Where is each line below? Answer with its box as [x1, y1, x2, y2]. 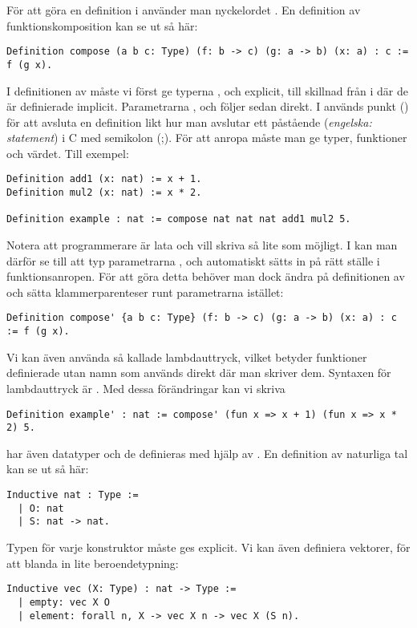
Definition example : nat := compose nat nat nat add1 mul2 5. [6, 213, 351, 225]
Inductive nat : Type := [6, 489, 139, 501]
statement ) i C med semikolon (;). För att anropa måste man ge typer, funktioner [6, 129, 407, 146]
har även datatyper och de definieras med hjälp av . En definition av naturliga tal [6, 444, 408, 461]
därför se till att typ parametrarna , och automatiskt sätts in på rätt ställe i [6, 252, 380, 269]
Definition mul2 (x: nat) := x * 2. [6, 187, 202, 199]
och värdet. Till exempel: [6, 144, 129, 161]
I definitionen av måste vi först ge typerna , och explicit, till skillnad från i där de [6, 82, 408, 99]
